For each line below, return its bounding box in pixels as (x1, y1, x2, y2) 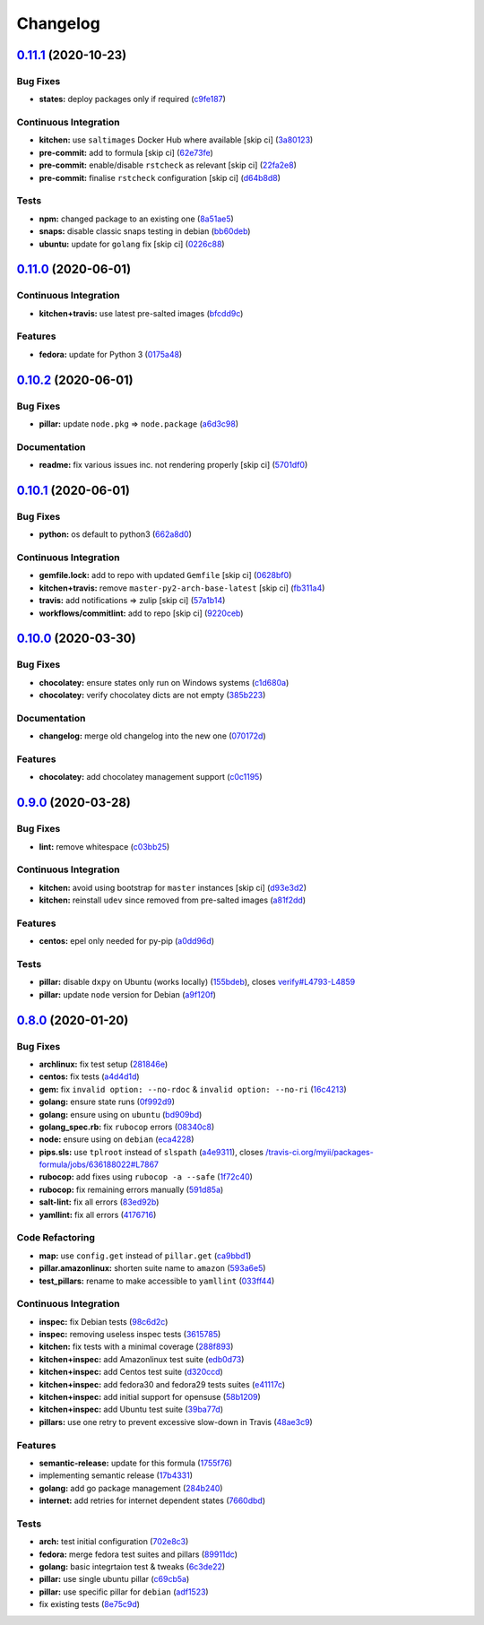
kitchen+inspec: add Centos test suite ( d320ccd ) (39, 1367, 223, 1378)
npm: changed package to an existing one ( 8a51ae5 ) (39, 213, 235, 224)
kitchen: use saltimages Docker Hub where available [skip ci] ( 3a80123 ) (39, 134, 314, 145)
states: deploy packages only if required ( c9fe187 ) (39, 94, 226, 105)
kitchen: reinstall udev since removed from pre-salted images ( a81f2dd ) (39, 895, 307, 905)
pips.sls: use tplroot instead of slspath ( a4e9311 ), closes (39, 1146, 264, 1157)
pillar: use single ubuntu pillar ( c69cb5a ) (39, 1574, 190, 1585)
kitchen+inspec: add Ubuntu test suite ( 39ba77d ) (39, 1404, 224, 1415)
